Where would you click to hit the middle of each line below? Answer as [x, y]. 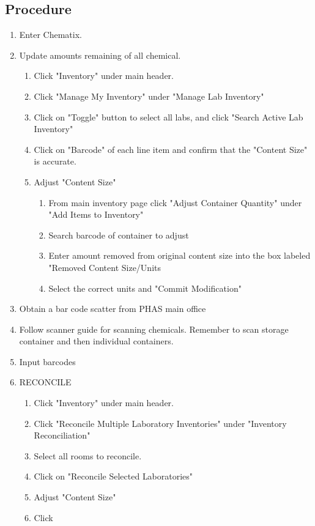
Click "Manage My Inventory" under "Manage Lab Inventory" [149, 96]
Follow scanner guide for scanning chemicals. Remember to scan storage [154, 329]
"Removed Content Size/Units [105, 267]
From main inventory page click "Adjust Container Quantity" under [175, 202]
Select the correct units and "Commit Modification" [145, 288]
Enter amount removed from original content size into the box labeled [180, 255]
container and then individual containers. [96, 341]
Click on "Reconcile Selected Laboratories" [113, 476]
